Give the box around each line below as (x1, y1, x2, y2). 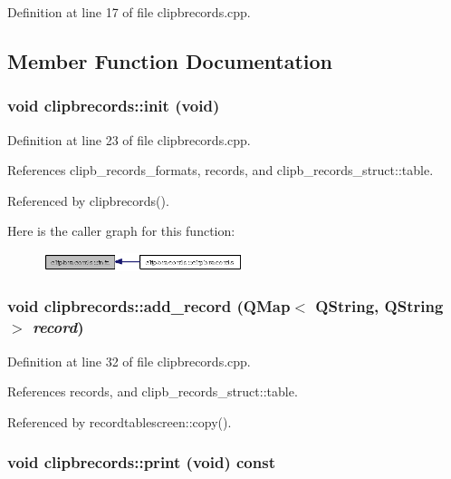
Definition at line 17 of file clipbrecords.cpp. (7, 3, 251, 21)
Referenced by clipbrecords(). (7, 191, 169, 210)
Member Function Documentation (7, 46, 333, 74)
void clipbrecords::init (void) (7, 94, 220, 117)
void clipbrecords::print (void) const (7, 451, 275, 474)
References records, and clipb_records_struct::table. (7, 382, 298, 401)
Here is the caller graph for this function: (7, 221, 235, 240)
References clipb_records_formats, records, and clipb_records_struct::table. (7, 161, 434, 180)
